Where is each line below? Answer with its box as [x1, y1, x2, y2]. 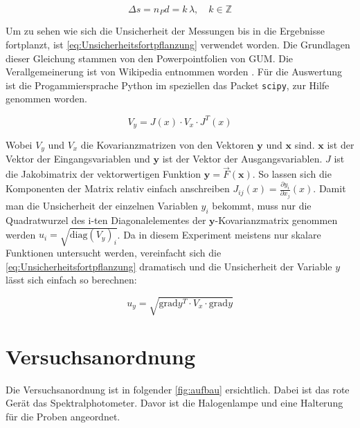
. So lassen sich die [252, 167, 332, 181]
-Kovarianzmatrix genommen [215, 212, 338, 227]
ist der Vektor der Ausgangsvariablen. [162, 151, 323, 166]
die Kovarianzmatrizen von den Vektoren [80, 138, 254, 152]
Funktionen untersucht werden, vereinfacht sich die [6, 245, 222, 260]
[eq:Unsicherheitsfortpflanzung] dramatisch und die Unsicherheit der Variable [6, 259, 332, 273]
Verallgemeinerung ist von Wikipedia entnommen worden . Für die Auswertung [6, 64, 342, 79]
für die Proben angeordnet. [6, 409, 120, 423]
